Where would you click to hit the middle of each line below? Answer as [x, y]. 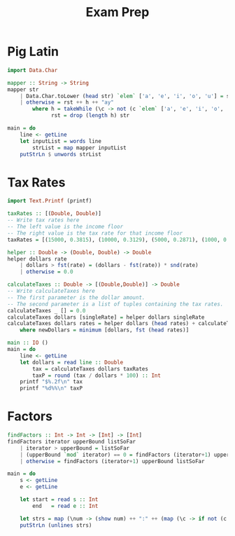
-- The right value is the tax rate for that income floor [95, 233]
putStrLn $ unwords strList [60, 154]
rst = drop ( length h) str [91, 116]
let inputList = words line [60, 141]
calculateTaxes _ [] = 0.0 [47, 310]
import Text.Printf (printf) [50, 201]
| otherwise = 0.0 [47, 272]
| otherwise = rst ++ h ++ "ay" [67, 102]
